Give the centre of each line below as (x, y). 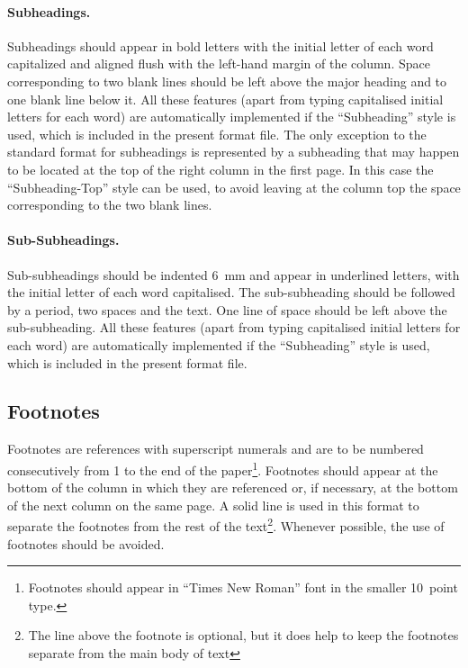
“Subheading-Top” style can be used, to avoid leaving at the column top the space (234, 187)
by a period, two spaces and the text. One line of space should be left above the (227, 309)
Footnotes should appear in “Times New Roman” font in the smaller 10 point (243, 587)
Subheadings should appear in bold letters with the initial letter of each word (220, 45)
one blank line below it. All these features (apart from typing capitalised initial (225, 99)
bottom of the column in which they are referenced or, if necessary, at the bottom (233, 487)
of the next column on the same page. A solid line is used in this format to (213, 505)
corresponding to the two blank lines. (110, 205)
